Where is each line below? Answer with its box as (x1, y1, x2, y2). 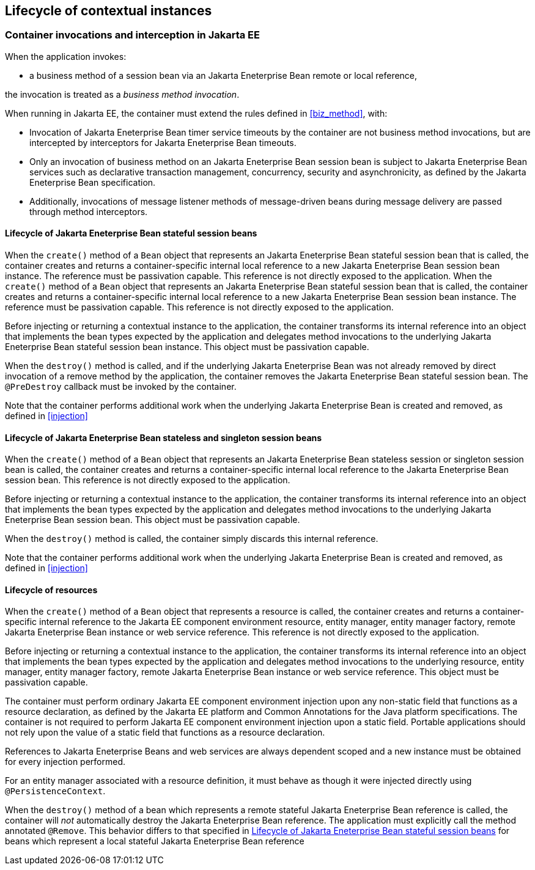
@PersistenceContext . (5, 786, 106, 797)
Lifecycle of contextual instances (5, 3, 212, 18)
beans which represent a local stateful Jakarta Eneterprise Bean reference (5, 836, 304, 847)
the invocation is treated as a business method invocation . (5, 89, 240, 100)
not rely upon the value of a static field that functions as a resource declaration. (5, 727, 325, 738)
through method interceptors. (29, 206, 148, 217)
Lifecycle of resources (5, 584, 98, 595)
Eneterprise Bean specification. (29, 177, 156, 188)
